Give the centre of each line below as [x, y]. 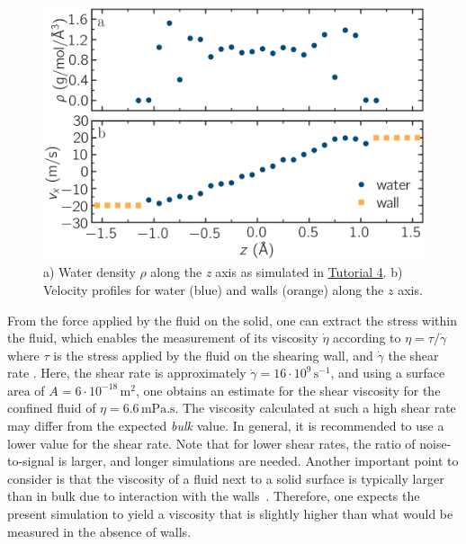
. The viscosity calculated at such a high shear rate [315, 408]
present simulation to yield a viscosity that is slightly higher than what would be [230, 514]
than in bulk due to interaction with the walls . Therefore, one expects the [214, 496]
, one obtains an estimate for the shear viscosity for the [288, 390]
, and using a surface [388, 373]
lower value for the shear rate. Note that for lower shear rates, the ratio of [211, 443]
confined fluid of [52, 408]
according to [367, 338]
